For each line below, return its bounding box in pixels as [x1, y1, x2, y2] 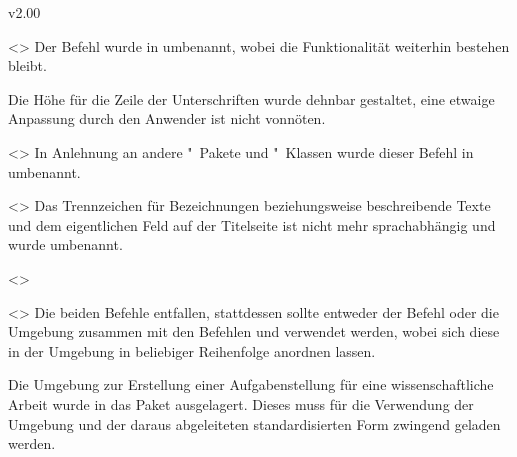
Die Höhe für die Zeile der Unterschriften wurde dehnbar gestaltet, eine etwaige [8, 88, 495, 109]
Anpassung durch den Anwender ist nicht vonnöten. [8, 108, 326, 129]
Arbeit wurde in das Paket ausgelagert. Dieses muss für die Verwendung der [8, 393, 474, 414]
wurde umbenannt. [8, 234, 123, 255]
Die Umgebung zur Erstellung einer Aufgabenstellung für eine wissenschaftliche [8, 374, 494, 395]
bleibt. [8, 55, 47, 76]
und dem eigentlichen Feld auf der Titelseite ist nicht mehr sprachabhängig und [8, 214, 496, 235]
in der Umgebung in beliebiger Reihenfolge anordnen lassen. [8, 340, 376, 361]
